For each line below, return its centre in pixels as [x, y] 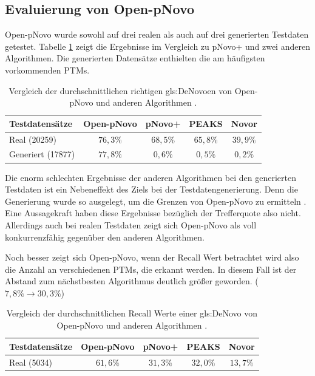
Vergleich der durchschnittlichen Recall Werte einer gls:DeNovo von [132, 313]
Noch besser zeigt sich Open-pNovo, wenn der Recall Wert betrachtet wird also [152, 257]
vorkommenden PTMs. [47, 70]
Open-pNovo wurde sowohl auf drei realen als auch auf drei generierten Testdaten [157, 34]
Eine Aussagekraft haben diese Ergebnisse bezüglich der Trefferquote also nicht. [153, 213]
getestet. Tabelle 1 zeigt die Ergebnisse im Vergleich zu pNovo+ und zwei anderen [157, 46]
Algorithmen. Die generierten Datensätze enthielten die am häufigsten [135, 58]
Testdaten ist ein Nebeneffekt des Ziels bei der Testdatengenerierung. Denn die [151, 189]
